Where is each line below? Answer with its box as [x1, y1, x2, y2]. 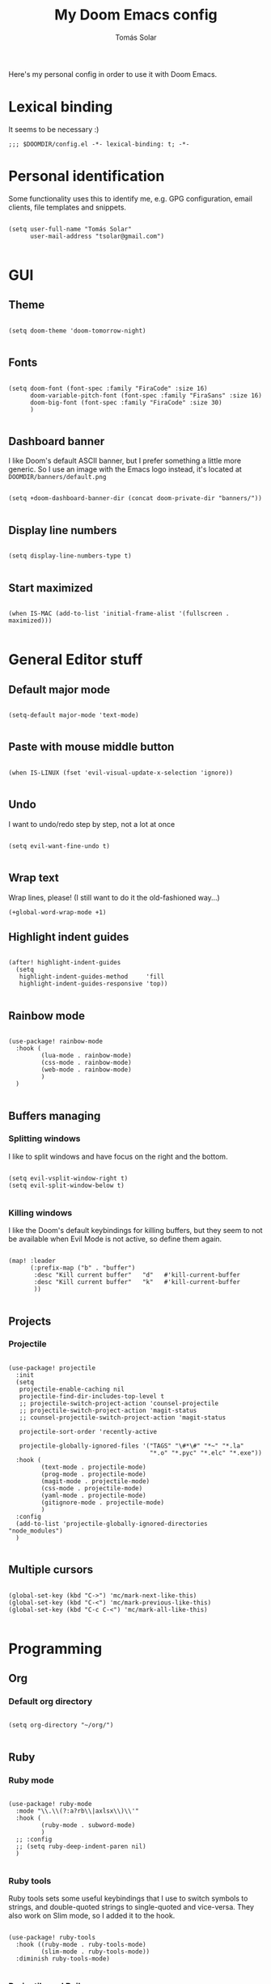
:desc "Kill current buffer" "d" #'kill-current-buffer [33, 1271, 241, 1279]
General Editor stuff [8, 651, 143, 669]
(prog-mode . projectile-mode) [40, 1470, 147, 1478]
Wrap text [8, 871, 59, 885]
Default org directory [8, 1696, 93, 1707]
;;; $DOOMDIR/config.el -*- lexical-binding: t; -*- [8, 140, 190, 148]
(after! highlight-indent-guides [8, 959, 121, 967]
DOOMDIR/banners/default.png [8, 473, 107, 481]
